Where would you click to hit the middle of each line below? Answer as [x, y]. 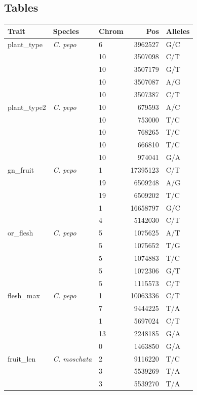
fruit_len [22, 358]
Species [66, 31]
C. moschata [72, 358]
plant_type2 [27, 107]
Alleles [178, 31]
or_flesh [21, 233]
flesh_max [24, 295]
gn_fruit [21, 169]
